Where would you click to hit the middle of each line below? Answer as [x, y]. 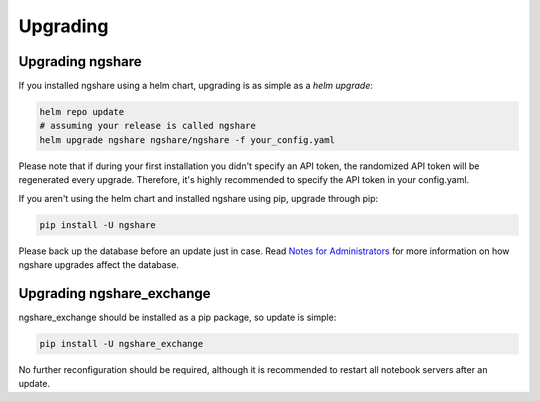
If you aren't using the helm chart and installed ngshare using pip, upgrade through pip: [198, 198]
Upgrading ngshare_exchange [114, 293]
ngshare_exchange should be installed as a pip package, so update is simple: [177, 317]
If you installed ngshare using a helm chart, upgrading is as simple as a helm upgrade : [196, 86]
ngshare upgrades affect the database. [99, 264]
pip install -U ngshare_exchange [121, 343]
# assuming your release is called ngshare [148, 126]
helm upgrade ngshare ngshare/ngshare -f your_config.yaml [187, 139]
